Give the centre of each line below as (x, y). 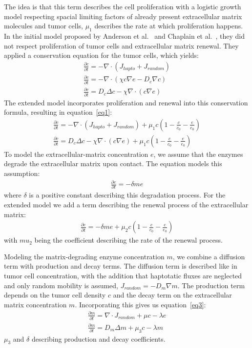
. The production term (211, 285)
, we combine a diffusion (209, 256)
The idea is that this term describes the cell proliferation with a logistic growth (123, 6)
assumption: (22, 173)
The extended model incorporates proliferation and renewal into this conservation (126, 102)
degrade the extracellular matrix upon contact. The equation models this (113, 163)
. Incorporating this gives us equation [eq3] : (140, 304)
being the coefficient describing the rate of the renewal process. (128, 240)
